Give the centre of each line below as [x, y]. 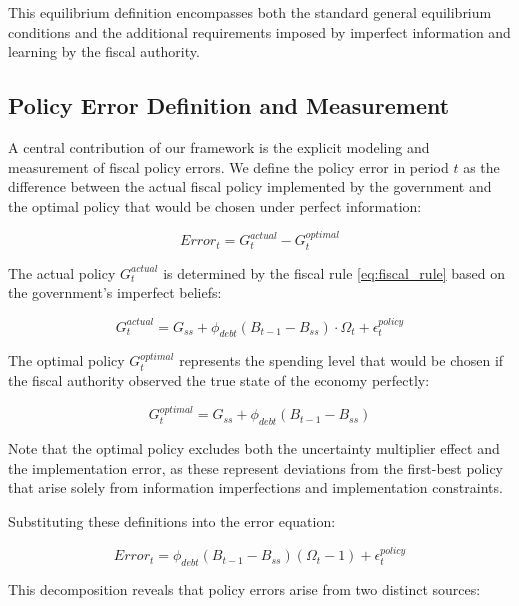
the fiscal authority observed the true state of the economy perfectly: [219, 379]
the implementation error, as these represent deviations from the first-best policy [255, 467]
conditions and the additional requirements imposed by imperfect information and [259, 31]
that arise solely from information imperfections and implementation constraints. [255, 487]
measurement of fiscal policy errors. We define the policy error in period [228, 166]
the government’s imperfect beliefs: [115, 292]
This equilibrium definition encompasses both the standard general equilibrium [250, 12]
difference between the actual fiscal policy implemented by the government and [250, 186]
